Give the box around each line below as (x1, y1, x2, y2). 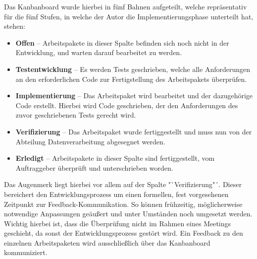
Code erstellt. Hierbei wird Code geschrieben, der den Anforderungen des (15, 100, 238, 110)
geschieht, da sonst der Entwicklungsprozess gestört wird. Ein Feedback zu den (4, 228, 243, 238)
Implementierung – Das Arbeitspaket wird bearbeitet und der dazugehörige (15, 90, 253, 101)
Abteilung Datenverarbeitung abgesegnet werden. (15, 136, 165, 146)
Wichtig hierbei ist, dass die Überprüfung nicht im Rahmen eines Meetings (4, 218, 231, 228)
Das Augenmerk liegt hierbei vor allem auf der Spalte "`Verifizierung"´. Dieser (4, 179, 242, 190)
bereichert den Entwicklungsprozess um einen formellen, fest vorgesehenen (4, 189, 229, 199)
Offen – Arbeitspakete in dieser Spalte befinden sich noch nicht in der (15, 37, 229, 48)
